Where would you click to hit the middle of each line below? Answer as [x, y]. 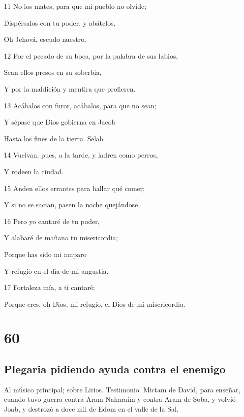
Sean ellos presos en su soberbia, [53, 72]
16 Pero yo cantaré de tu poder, [52, 221]
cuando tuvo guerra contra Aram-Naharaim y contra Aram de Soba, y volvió [120, 399]
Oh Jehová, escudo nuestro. [45, 39]
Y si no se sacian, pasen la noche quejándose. [72, 205]
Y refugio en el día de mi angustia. [56, 271]
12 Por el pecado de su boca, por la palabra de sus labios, [91, 55]
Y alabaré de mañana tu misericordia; [61, 238]
